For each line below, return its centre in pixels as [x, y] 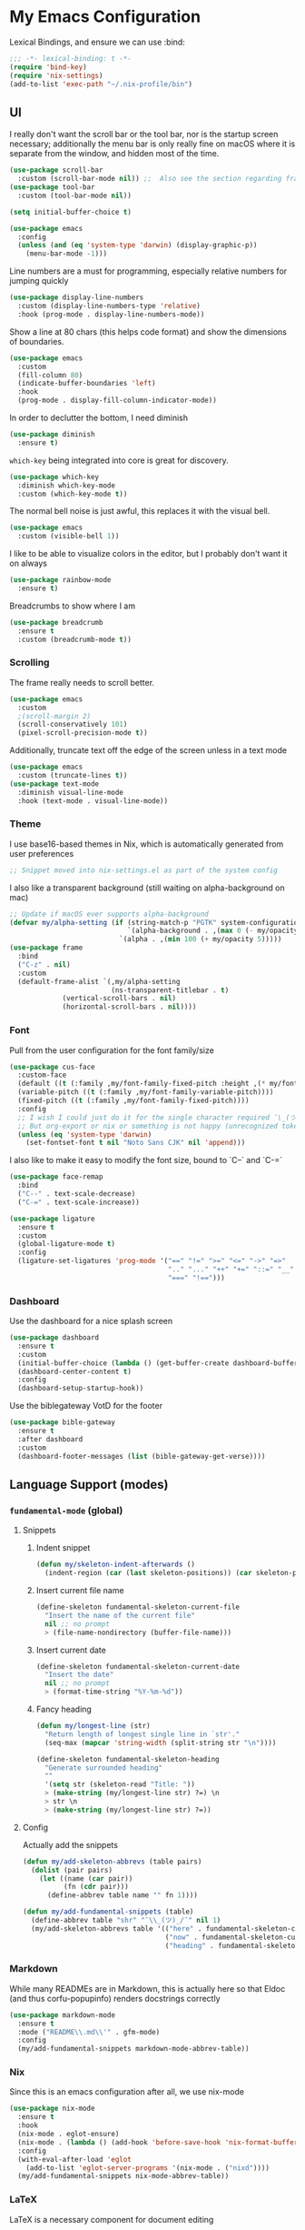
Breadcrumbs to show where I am [73, 606]
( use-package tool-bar [52, 187]
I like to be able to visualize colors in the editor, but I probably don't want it [148, 554]
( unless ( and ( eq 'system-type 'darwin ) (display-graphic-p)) [138, 246]
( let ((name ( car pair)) [86, 1878]
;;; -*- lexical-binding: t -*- [70, 58]
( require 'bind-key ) [49, 67]
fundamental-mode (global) [66, 1510]
